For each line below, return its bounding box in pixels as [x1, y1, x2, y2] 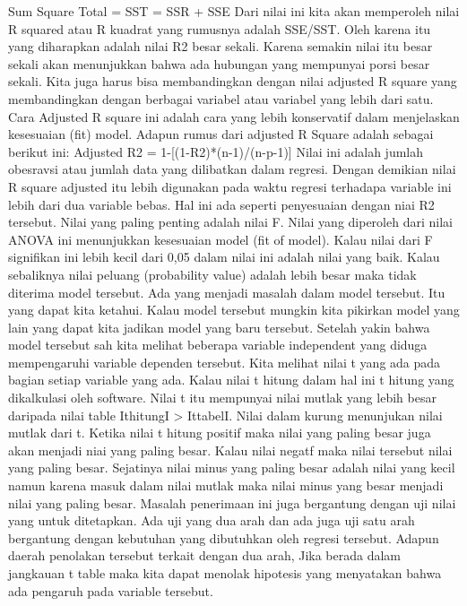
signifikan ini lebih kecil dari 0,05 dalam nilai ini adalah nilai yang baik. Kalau [8, 247, 440, 266]
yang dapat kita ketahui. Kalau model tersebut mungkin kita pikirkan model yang [8, 300, 460, 319]
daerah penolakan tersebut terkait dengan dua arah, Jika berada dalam [8, 546, 402, 565]
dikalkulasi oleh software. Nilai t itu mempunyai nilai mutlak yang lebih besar [8, 388, 437, 407]
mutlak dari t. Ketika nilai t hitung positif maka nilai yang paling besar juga [8, 423, 431, 442]
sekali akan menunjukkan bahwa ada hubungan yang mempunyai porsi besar [8, 54, 430, 73]
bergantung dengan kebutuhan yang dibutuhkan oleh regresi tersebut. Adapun [8, 528, 439, 547]
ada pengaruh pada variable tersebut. [8, 581, 213, 600]
